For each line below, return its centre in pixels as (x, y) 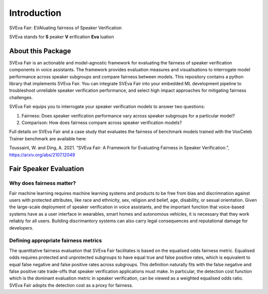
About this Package (40, 51)
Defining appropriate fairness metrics (56, 240)
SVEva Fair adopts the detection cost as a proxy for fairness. (71, 285)
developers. (21, 228)
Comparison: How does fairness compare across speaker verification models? (102, 122)
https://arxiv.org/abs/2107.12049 (42, 155)
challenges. (21, 97)
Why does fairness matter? (43, 183)
